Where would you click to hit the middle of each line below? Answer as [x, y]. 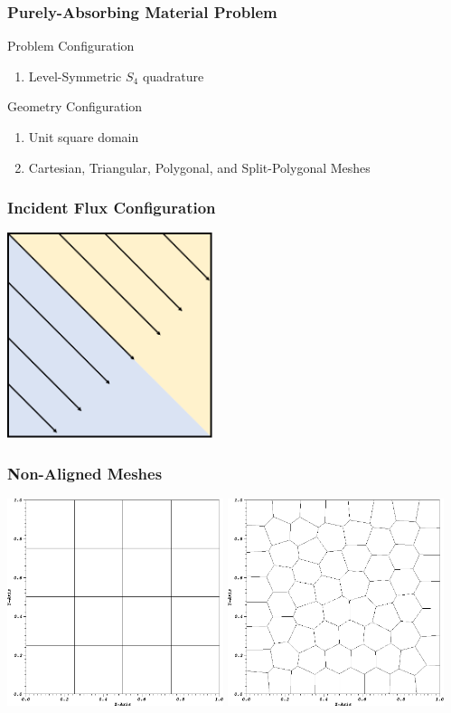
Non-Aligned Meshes [85, 473]
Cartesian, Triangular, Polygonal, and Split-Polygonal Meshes [199, 167]
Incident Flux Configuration [112, 208]
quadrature [173, 76]
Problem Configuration [71, 46]
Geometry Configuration [75, 106]
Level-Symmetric [75, 76]
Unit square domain [84, 137]
